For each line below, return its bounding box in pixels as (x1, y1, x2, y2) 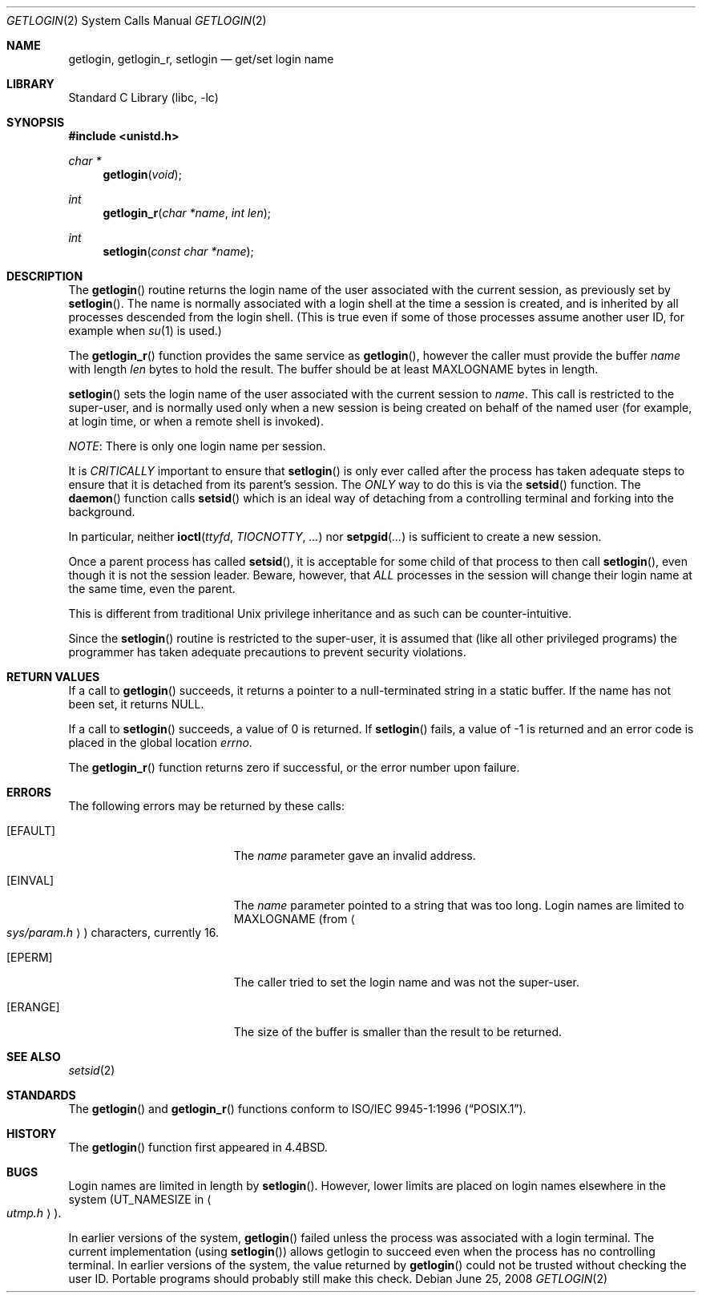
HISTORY (6, 1127, 57, 1140)
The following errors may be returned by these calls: (68, 799, 345, 813)
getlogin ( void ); (103, 167, 182, 181)
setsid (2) (68, 1063, 115, 1077)
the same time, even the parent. (68, 582, 236, 595)
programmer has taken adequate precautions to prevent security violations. (68, 645, 466, 659)
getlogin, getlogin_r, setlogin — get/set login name (68, 52, 334, 66)
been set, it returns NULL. (68, 697, 204, 711)
